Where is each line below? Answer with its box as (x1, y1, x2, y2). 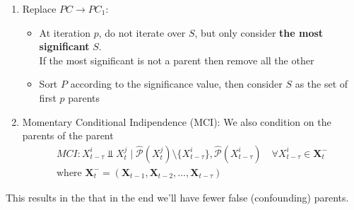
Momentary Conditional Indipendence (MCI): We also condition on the (22, 114, 331, 129)
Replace (22, 1, 57, 16)
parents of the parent (22, 128, 114, 143)
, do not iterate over (98, 25, 186, 40)
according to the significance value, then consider (70, 76, 283, 91)
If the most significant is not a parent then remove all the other (39, 52, 314, 67)
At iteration (39, 25, 90, 40)
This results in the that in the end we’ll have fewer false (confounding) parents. (6, 189, 349, 204)
